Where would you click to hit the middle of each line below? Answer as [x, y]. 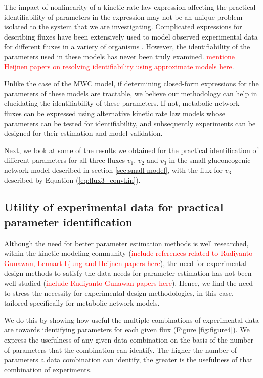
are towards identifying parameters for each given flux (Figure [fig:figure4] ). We [127, 330]
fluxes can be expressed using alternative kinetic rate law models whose [115, 113]
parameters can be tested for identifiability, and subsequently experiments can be [130, 123]
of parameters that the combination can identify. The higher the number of [120, 349]
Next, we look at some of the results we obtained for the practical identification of [131, 150]
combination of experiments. [48, 369]
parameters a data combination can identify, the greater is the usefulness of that [128, 360]
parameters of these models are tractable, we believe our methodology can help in [131, 93]
